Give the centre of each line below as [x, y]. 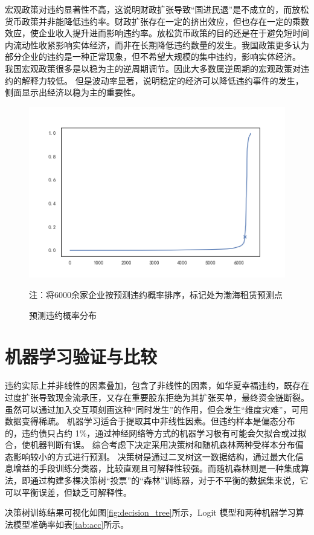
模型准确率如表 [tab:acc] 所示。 [71, 524]
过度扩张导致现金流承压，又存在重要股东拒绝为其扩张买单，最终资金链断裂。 [157, 397]
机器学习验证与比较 [81, 356]
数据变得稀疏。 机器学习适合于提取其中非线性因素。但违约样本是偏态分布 [150, 421]
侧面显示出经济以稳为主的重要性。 [72, 92]
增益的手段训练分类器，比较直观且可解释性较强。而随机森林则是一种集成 [157, 468]
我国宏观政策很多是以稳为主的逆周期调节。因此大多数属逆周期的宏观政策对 [153, 68]
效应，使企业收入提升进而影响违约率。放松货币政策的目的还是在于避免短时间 [157, 33]
